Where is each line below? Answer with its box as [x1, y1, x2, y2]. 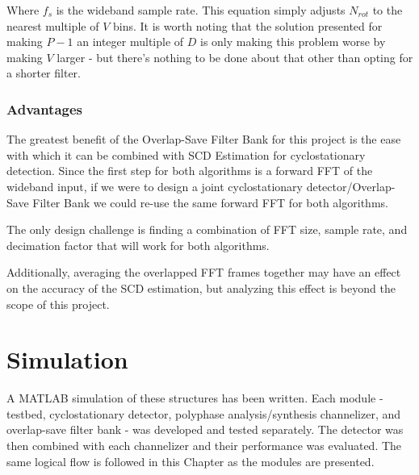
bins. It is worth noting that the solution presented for [112, 17, 383, 34]
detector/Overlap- [306, 177, 396, 194]
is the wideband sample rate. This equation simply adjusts [56, 2, 346, 18]
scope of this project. [6, 295, 110, 312]
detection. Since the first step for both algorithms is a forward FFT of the [6, 162, 373, 179]
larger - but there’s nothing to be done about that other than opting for [57, 48, 413, 65]
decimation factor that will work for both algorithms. [6, 236, 270, 253]
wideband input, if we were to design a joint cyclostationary [6, 177, 303, 194]
